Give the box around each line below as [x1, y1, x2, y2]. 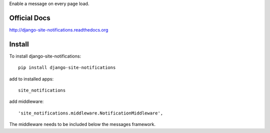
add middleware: [9, 98, 44, 104]
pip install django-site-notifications [18, 65, 116, 70]
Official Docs [9, 13, 50, 22]
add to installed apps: [9, 75, 54, 82]
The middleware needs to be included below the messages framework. [9, 121, 156, 127]
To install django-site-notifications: [9, 53, 81, 59]
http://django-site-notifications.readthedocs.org [9, 26, 108, 32]
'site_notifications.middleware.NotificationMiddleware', [18, 110, 163, 116]
